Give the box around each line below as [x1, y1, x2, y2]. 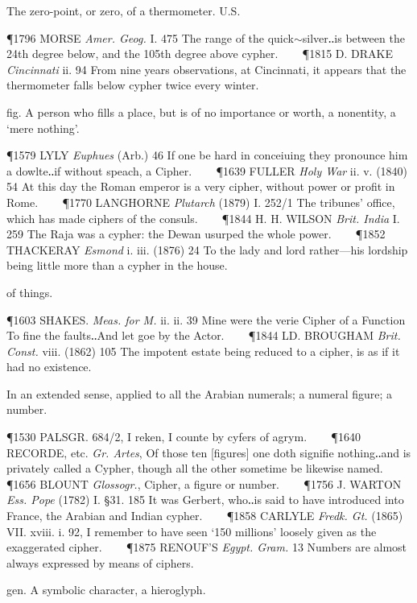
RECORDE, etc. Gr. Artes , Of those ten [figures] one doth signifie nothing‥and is [6, 444, 411, 461]
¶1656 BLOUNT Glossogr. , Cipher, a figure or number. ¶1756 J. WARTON [6, 475, 402, 492]
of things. [6, 283, 53, 300]
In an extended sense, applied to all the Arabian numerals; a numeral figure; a [6, 385, 393, 402]
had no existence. [6, 358, 92, 375]
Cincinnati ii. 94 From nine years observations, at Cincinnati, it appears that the [6, 60, 407, 77]
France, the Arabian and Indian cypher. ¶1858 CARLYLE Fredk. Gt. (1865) [6, 507, 403, 524]
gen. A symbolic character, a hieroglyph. [6, 581, 206, 598]
